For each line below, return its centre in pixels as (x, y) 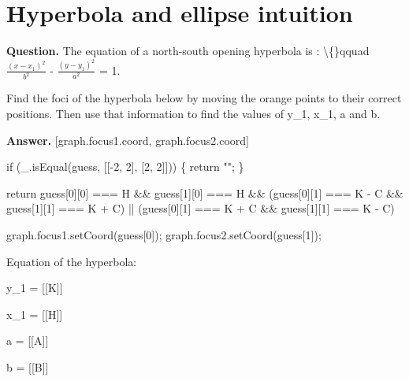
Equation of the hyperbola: (72, 261)
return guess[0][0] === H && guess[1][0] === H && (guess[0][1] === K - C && (205, 192)
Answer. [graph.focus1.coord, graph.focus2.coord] (128, 140)
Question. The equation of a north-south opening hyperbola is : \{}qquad (188, 51)
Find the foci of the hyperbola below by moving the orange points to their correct (204, 98)
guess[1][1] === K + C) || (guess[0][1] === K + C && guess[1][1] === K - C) (201, 208)
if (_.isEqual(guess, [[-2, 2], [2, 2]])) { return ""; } (125, 166)
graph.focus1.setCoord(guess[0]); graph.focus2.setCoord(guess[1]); (164, 235)
